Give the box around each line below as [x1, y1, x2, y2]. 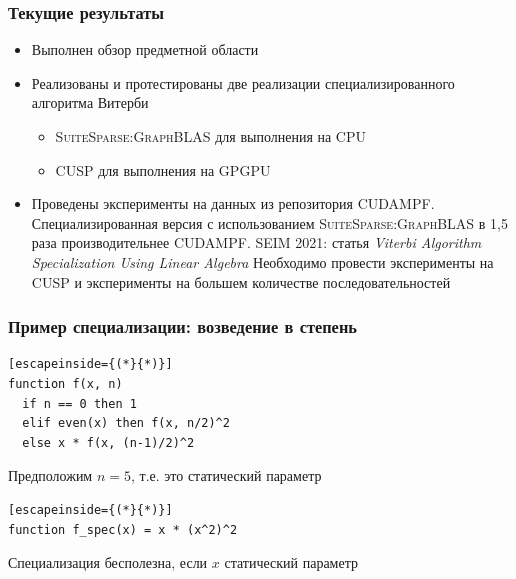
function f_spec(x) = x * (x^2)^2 [8, 522, 238, 537]
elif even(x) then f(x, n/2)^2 [22, 416, 230, 431]
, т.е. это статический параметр [130, 465, 322, 486]
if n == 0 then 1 [22, 396, 137, 411]
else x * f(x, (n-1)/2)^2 [22, 435, 195, 450]
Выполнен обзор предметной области [31, 39, 259, 60]
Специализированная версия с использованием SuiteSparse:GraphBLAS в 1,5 [31, 212, 508, 233]
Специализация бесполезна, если [8, 552, 208, 573]
